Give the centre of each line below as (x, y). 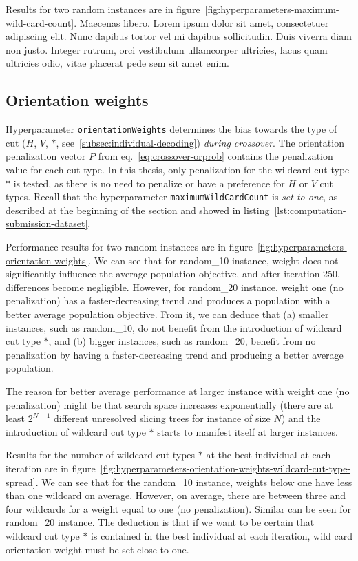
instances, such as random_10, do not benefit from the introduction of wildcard (174, 327)
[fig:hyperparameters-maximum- (272, 9)
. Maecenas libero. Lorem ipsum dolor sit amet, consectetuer (201, 22)
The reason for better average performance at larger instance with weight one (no (178, 391)
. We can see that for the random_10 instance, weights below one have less (194, 481)
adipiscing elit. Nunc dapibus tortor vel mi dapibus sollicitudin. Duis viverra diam (179, 36)
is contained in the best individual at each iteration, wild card (222, 535)
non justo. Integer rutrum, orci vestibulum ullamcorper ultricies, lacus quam (167, 49)
